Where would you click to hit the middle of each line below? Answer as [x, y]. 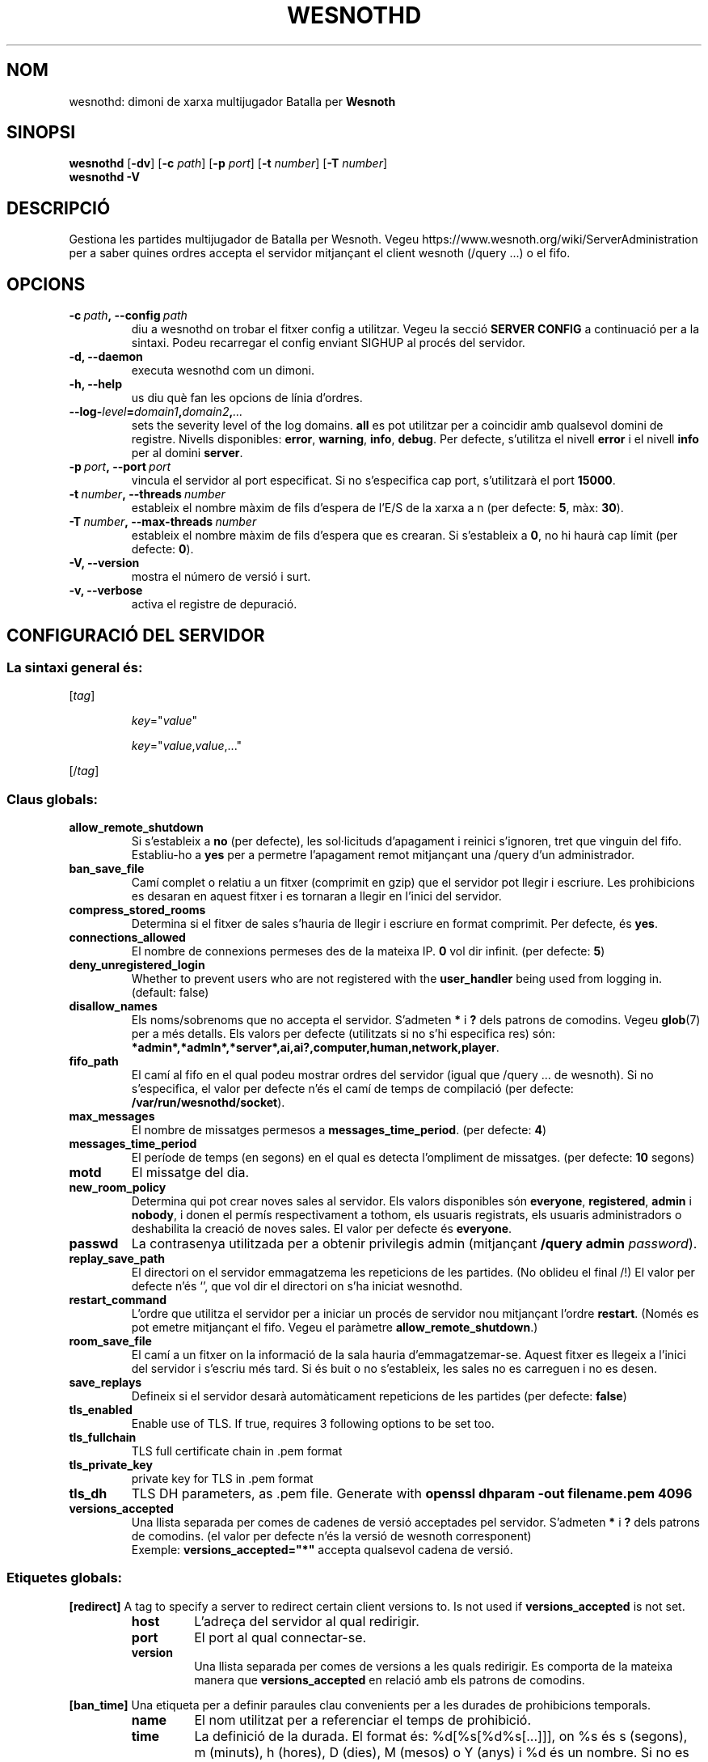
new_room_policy [118, 1188]
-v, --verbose [106, 591]
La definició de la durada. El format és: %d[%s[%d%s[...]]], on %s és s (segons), [441, 1736]
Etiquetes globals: [65, 1578]
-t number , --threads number [147, 494]
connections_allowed [127, 938]
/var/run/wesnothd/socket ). [208, 1103]
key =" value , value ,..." [187, 746]
